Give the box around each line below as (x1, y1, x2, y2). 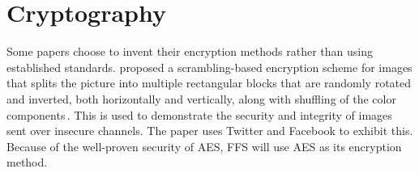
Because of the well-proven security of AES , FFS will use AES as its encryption (6, 137, 402, 154)
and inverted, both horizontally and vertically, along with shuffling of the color (6, 90, 396, 107)
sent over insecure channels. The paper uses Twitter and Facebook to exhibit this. (6, 122, 413, 139)
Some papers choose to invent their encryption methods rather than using (6, 43, 374, 60)
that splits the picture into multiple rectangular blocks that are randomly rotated (6, 74, 412, 91)
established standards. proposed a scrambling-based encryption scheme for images (6, 58, 413, 75)
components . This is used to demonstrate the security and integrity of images (6, 106, 392, 123)
